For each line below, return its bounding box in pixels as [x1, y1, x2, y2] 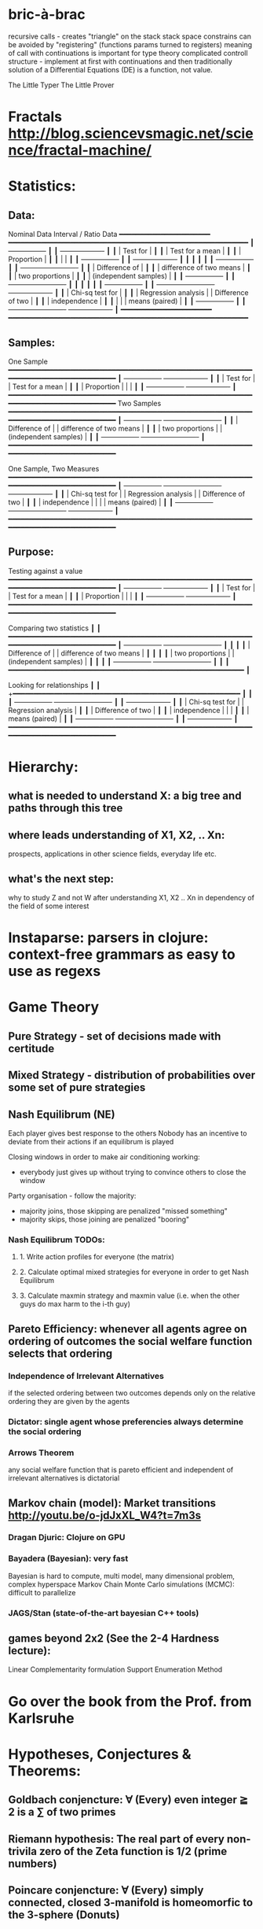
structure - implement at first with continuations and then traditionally [8, 57, 233, 66]
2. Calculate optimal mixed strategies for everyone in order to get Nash [19, 1267, 250, 1277]
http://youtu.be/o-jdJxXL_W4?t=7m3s [8, 1509, 202, 1522]
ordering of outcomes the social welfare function [8, 1334, 253, 1347]
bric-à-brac [8, 6, 86, 24]
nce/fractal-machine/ [8, 142, 152, 159]
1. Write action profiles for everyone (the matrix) [19, 1252, 175, 1262]
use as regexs [8, 963, 101, 981]
